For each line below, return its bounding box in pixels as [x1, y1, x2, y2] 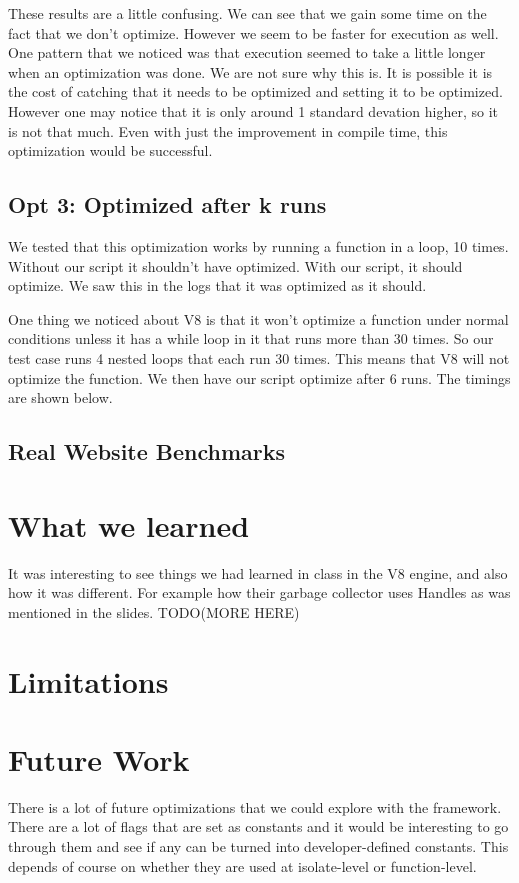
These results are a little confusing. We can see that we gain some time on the [8, 3, 487, 23]
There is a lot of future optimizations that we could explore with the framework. [8, 796, 502, 817]
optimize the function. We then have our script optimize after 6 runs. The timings [8, 367, 511, 388]
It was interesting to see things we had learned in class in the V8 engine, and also [8, 562, 508, 583]
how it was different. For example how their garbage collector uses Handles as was [8, 582, 511, 603]
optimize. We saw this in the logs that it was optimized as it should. [8, 275, 427, 296]
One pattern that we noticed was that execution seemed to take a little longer [8, 42, 486, 63]
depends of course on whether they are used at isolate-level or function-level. [8, 855, 477, 876]
